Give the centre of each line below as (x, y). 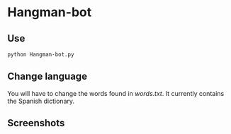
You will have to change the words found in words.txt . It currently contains (116, 93)
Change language (47, 77)
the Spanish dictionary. (41, 101)
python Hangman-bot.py (41, 54)
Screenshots (36, 123)
